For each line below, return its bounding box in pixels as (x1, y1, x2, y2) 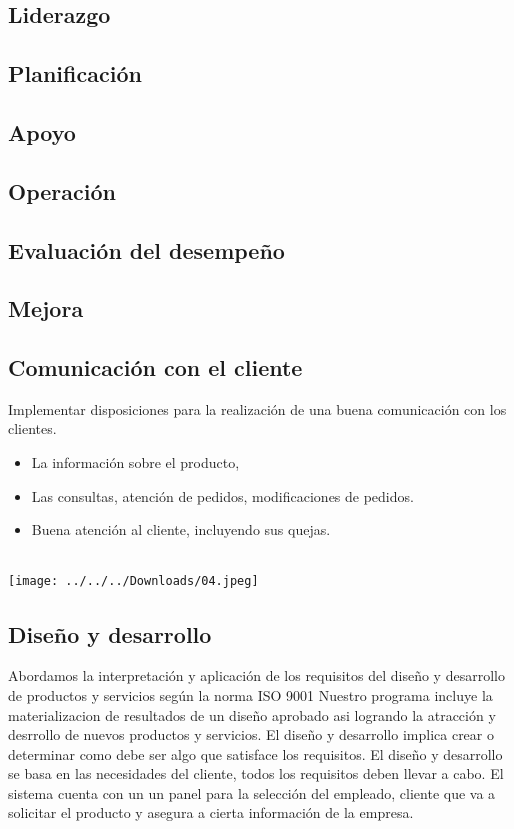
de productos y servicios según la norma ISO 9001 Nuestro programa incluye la (8, 684, 493, 705)
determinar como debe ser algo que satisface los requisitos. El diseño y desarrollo (8, 743, 503, 764)
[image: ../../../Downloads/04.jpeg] (8, 574, 259, 589)
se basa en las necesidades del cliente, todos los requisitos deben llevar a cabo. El (8, 763, 504, 784)
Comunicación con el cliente (8, 352, 303, 383)
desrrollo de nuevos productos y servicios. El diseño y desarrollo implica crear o (8, 724, 494, 745)
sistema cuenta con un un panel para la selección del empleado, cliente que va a (8, 782, 496, 803)
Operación (8, 175, 116, 206)
